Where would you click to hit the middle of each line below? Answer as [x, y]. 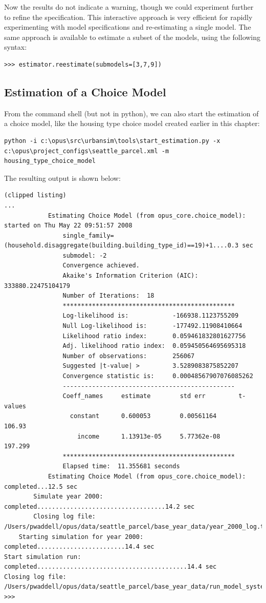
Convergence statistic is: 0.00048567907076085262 [158, 376]
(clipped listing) [35, 195]
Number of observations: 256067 [129, 356]
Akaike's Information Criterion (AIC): [130, 276]
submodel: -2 [85, 255]
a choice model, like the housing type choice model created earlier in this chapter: [132, 123]
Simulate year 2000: [68, 497]
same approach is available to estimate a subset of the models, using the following [132, 37]
